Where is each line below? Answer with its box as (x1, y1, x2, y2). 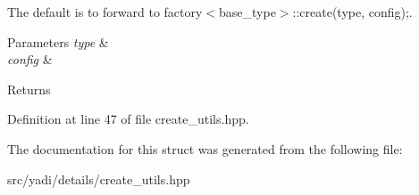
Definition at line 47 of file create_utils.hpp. (7, 110, 249, 128)
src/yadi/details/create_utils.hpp (7, 169, 190, 188)
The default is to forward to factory (7, 3, 203, 20)
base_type (219, 3, 276, 20)
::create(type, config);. (292, 3, 413, 20)
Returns (7, 79, 51, 98)
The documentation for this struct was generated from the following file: (7, 139, 403, 158)
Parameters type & (7, 32, 109, 51)
